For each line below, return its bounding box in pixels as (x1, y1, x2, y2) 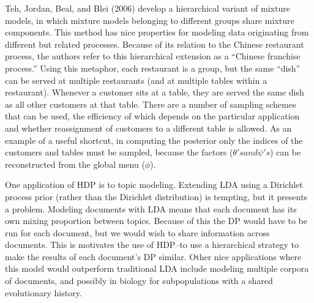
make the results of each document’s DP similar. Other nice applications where (5, 250, 302, 263)
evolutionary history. (5, 286, 82, 299)
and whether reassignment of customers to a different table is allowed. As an (5, 121, 292, 134)
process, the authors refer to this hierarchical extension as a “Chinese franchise (5, 50, 301, 62)
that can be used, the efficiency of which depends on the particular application (5, 110, 300, 122)
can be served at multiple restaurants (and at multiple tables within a (5, 73, 267, 86)
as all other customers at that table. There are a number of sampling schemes (5, 97, 296, 110)
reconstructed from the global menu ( (5, 157, 145, 170)
